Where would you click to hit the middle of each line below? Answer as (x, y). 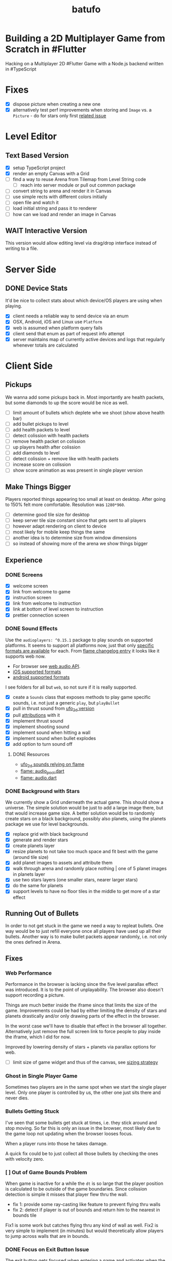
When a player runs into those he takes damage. (56, 1143)
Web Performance (29, 973)
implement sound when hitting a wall (52, 732)
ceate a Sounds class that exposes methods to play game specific (82, 697)
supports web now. (26, 656)
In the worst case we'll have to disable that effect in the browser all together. (86, 1026)
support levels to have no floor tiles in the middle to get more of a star (87, 891)
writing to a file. (22, 248)
